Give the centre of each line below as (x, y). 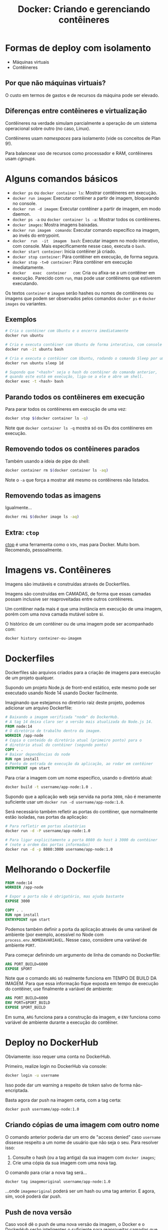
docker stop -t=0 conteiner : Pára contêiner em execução (72, 262)
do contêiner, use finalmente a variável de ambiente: (59, 989)
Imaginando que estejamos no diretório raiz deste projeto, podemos (75, 702)
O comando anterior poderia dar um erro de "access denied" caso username (83, 1137)
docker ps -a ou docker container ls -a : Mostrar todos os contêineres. (86, 219)
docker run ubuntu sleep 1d (34, 363)
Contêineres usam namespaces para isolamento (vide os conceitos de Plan (83, 138)
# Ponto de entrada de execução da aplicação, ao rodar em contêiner (79, 763)
